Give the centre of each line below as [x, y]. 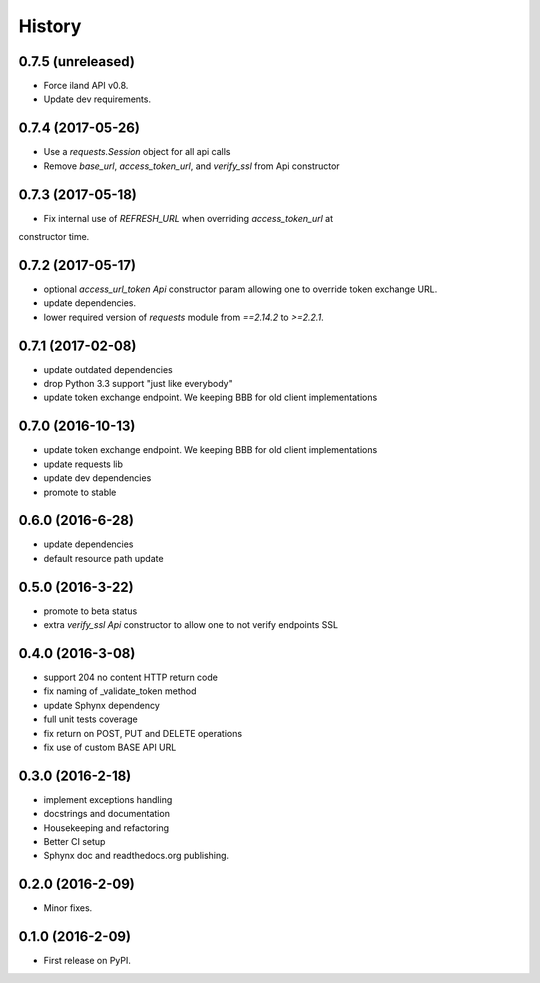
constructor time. [54, 237]
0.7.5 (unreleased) [76, 61]
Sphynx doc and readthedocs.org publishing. [136, 856]
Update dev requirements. [97, 99]
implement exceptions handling [108, 799]
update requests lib [83, 464]
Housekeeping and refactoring [106, 827]
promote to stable [80, 492]
